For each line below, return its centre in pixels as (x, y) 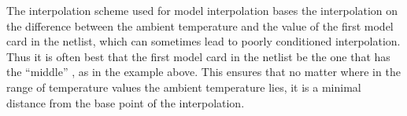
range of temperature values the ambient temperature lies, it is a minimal (184, 87)
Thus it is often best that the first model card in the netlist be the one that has (198, 56)
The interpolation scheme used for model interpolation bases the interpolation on (202, 10)
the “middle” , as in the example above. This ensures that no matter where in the (203, 72)
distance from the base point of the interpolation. (126, 102)
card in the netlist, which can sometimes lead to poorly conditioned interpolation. (203, 41)
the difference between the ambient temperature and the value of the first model (200, 25)
